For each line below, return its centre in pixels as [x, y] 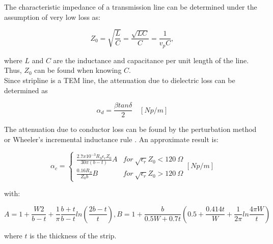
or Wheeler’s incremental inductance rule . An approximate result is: [111, 139]
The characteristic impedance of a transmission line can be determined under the [131, 7]
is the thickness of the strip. [73, 235]
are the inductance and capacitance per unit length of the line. [151, 60]
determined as [26, 90]
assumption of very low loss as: [52, 17]
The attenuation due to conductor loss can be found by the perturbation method [130, 129]
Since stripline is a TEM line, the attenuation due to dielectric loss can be [120, 80]
